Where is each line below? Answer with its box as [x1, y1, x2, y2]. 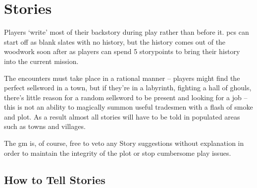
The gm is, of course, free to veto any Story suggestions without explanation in [4, 138, 244, 148]
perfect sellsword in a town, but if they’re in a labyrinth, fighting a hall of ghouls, [4, 82, 252, 93]
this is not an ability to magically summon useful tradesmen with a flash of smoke [4, 102, 253, 112]
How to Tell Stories [4, 172, 105, 187]
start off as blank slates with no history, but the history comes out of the [4, 36, 226, 47]
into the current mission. [4, 56, 79, 66]
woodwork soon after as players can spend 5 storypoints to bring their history [4, 46, 240, 57]
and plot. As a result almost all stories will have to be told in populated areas [4, 111, 240, 122]
